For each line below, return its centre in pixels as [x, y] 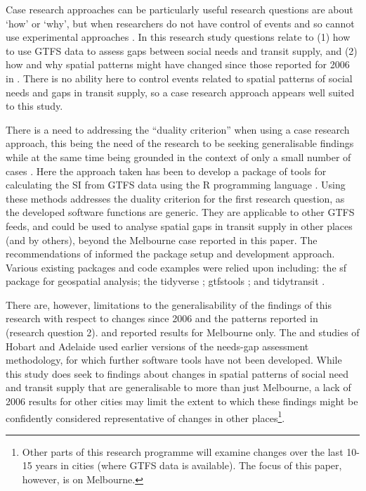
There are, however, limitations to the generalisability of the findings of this [169, 304]
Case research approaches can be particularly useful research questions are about [179, 9]
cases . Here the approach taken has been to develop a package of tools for [166, 171]
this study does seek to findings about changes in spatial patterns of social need [177, 373]
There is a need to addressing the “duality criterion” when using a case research [178, 129]
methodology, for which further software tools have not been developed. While [174, 360]
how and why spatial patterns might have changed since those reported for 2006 [178, 64]
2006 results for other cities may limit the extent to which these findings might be [182, 401]
